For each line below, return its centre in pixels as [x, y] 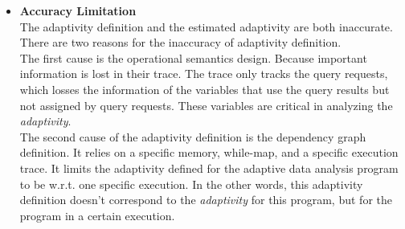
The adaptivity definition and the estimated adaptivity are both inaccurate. [206, 26]
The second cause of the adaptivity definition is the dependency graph [193, 136]
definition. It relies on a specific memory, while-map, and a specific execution [209, 152]
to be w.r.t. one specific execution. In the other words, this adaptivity [191, 184]
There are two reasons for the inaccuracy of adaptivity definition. [180, 42]
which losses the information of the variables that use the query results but [205, 89]
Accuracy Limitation [78, 10]
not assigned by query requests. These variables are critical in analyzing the [206, 105]
